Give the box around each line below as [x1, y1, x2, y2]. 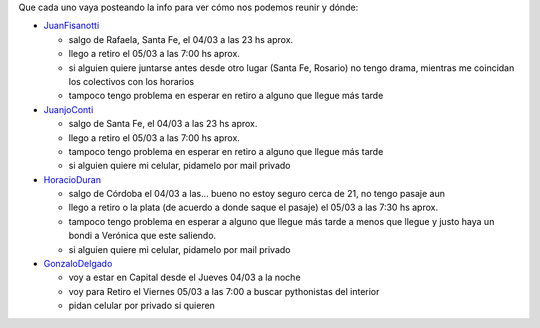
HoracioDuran [43, 173, 102, 185]
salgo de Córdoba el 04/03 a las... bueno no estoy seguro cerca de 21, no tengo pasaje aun [68, 188, 445, 200]
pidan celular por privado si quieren [68, 300, 215, 312]
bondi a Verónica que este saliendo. [68, 230, 217, 242]
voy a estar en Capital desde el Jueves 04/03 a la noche [68, 271, 301, 284]
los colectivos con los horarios [68, 75, 195, 87]
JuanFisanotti [43, 20, 100, 32]
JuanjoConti [43, 103, 94, 115]
